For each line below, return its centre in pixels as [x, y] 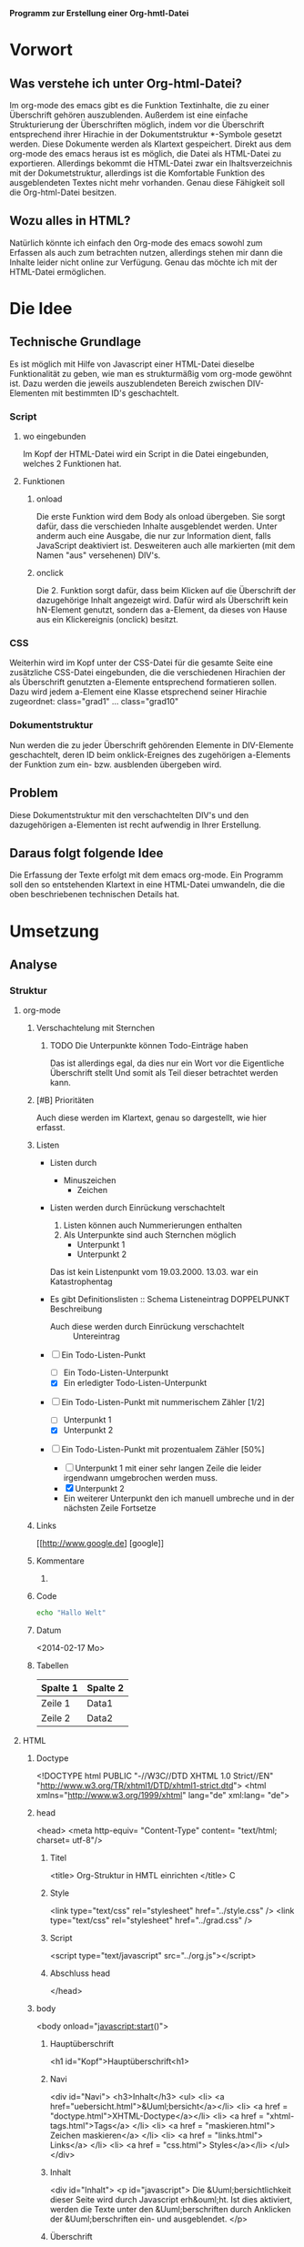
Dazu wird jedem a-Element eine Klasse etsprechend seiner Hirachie [138, 692]
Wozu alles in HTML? [70, 221]
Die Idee [41, 309]
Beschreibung [76, 1309]
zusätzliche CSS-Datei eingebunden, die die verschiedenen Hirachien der [147, 673]
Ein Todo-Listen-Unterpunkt [116, 1372]
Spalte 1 [60, 1688]
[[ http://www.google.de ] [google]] [100, 1544]
